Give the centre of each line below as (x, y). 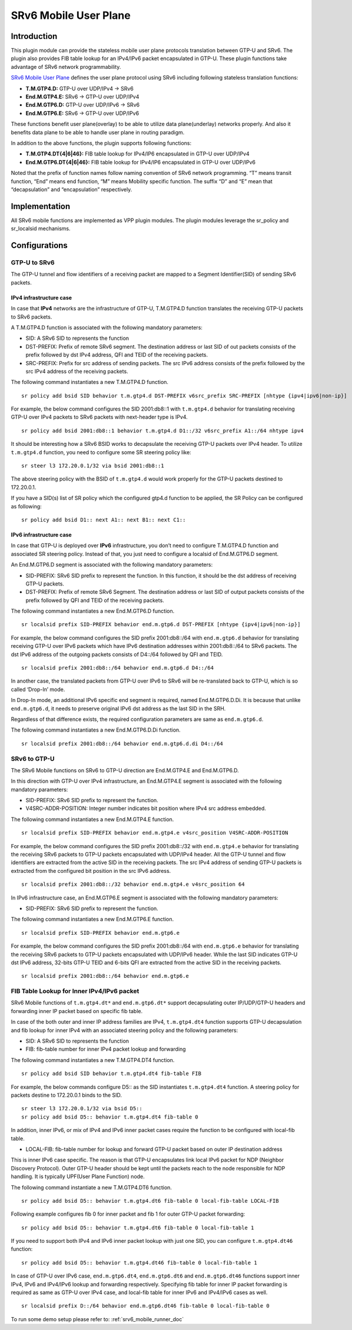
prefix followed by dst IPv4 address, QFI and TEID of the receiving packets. (117, 355)
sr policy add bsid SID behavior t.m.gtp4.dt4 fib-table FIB (111, 1074)
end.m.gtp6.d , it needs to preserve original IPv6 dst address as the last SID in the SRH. (118, 708)
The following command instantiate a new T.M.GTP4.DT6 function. (91, 1187)
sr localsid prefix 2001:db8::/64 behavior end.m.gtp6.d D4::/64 (118, 668)
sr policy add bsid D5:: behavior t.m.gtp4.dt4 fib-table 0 (110, 1117)
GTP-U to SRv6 (33, 262)
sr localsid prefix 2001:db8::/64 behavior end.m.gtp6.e (105, 976)
